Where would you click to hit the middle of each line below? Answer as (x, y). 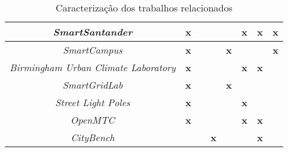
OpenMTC (93, 120)
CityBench (93, 137)
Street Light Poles (93, 102)
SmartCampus (93, 50)
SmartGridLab (93, 85)
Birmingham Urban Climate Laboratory (93, 67)
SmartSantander (93, 32)
